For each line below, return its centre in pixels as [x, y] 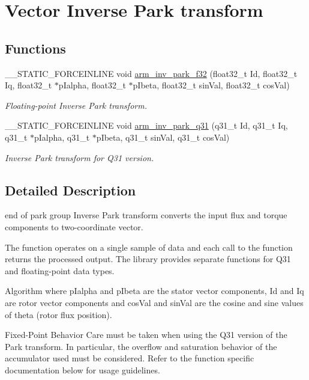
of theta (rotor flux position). [58, 314]
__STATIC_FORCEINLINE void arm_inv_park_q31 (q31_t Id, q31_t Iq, [146, 125]
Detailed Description [70, 190]
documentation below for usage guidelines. [82, 369]
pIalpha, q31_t [62, 137]
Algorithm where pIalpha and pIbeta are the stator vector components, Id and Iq [154, 291]
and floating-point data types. [60, 270]
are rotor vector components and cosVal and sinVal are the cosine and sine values [154, 302]
